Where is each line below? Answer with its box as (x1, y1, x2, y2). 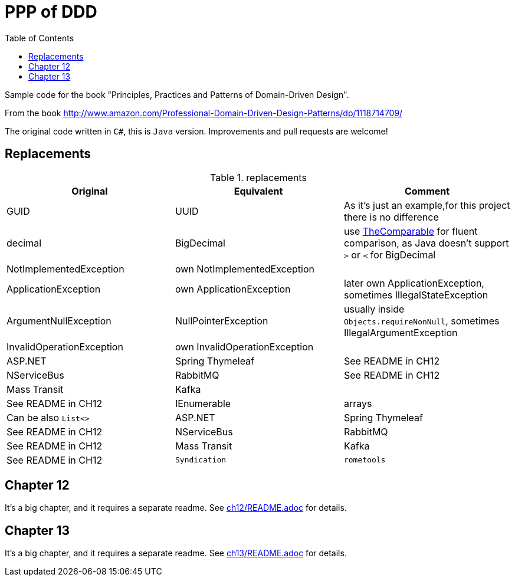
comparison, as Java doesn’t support (343, 237, 509, 249)
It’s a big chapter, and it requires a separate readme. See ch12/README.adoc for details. (5, 503, 347, 513)
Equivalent (234, 185, 283, 197)
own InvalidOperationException (175, 340, 314, 353)
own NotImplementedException (175, 262, 314, 275)
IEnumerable (175, 397, 231, 409)
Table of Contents (5, 32, 74, 43)
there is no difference (343, 211, 439, 223)
